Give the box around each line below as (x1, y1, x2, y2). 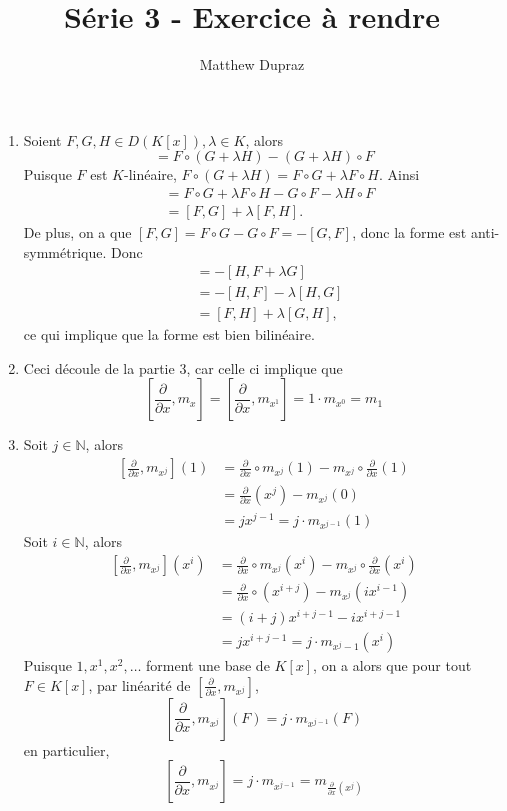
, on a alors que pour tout (313, 655, 472, 676)
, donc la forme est (352, 221, 467, 242)
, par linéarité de (88, 674, 191, 695)
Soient (23, 129, 62, 150)
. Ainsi (379, 164, 420, 185)
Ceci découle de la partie (23, 357, 175, 378)
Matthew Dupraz (199, 54, 305, 75)
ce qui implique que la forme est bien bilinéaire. (23, 324, 315, 345)
